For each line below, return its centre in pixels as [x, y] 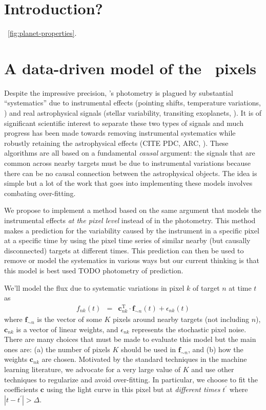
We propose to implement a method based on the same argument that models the [133, 210]
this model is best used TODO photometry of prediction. [94, 270]
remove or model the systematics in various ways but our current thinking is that [132, 260]
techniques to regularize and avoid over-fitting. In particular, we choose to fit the [131, 379]
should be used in [148, 349]
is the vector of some [69, 319]
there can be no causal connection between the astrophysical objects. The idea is [131, 173]
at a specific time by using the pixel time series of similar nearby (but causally [127, 240]
